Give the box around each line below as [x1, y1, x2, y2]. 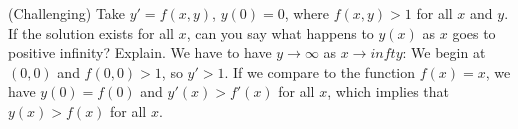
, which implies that [327, 81, 449, 102]
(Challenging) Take [8, 3, 126, 23]
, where [284, 3, 330, 23]
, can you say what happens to [186, 22, 374, 43]
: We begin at [402, 42, 486, 63]
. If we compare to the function [224, 61, 416, 82]
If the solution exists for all [8, 22, 174, 43]
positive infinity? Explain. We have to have [8, 42, 272, 63]
